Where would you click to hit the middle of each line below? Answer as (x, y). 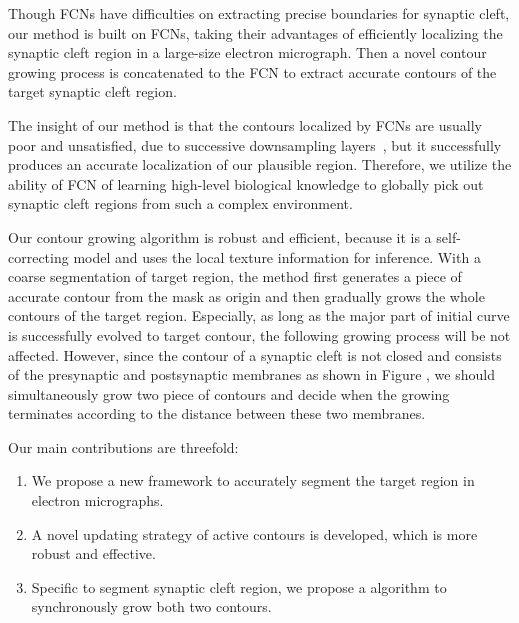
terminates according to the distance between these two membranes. (217, 413)
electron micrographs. (97, 500)
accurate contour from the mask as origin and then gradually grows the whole (246, 295)
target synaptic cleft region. (92, 91)
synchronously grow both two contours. (151, 606)
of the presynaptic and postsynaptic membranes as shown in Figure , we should (251, 374)
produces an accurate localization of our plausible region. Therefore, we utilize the (260, 164)
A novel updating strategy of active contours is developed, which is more (254, 533)
